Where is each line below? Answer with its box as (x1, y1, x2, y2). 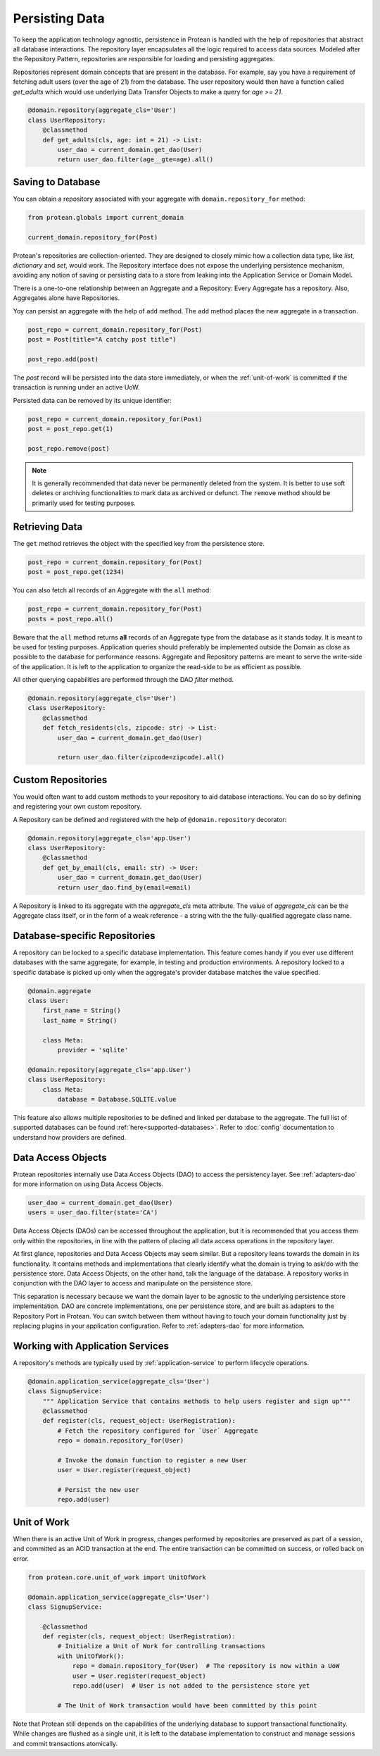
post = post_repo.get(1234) (27, 568, 125, 576)
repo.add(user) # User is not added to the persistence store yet (72, 1682, 310, 1690)
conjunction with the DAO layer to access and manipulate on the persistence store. (13, 1279, 253, 1288)
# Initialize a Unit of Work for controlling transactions (57, 1642, 266, 1650)
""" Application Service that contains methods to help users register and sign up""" (42, 1397, 351, 1405)
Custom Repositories (13, 773, 108, 785)
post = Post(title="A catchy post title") (27, 335, 177, 344)
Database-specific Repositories (13, 930, 156, 942)
